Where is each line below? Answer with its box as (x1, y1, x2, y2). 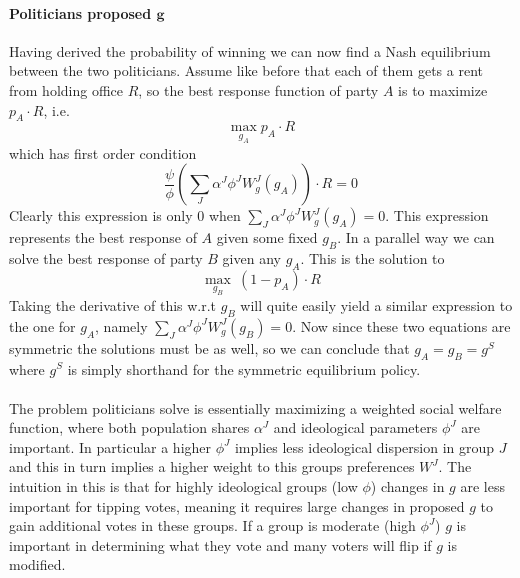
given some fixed (216, 227, 318, 248)
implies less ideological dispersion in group (234, 436, 495, 457)
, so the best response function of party (138, 79, 379, 100)
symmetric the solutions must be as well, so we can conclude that (9, 337, 410, 358)
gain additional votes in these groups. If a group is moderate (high (9, 515, 416, 536)
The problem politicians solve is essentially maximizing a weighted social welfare (9, 397, 502, 418)
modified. (9, 554, 66, 575)
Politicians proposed (9, 2, 152, 23)
